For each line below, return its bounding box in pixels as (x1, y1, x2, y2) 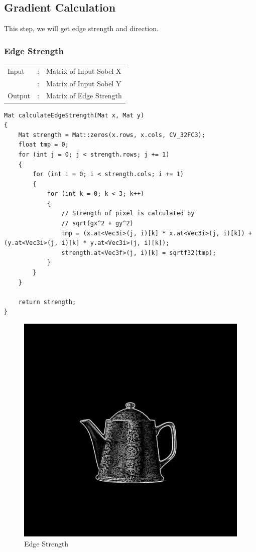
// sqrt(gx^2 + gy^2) (61, 220, 134, 227)
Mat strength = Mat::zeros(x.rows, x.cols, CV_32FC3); (18, 131, 205, 139)
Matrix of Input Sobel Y (46, 78, 121, 88)
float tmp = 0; (18, 141, 69, 149)
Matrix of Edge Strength (46, 90, 122, 101)
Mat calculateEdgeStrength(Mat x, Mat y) (4, 111, 145, 119)
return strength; (18, 298, 76, 306)
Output (8, 90, 31, 101)
